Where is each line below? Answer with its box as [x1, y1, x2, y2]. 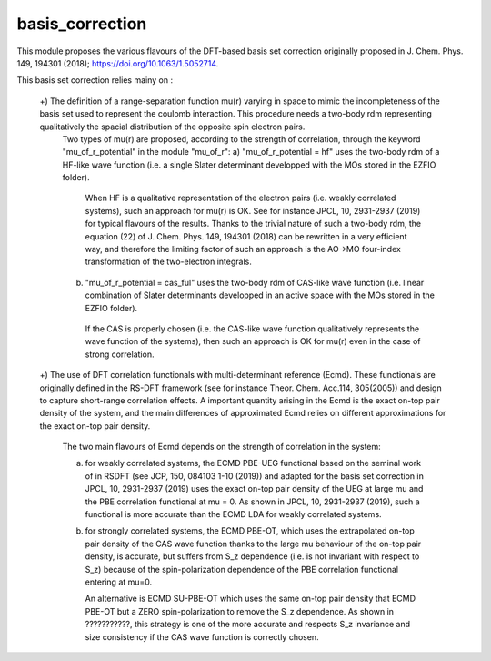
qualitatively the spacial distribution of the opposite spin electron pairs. [39, 121, 306, 132]
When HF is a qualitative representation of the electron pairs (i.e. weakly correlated [85, 192, 396, 204]
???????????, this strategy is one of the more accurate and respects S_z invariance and [85, 619, 411, 630]
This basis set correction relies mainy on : [16, 75, 173, 86]
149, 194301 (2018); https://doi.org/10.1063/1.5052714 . [16, 57, 219, 68]
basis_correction [16, 14, 147, 34]
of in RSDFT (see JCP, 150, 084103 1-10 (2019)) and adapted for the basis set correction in [85, 470, 425, 482]
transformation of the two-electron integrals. [85, 256, 252, 268]
